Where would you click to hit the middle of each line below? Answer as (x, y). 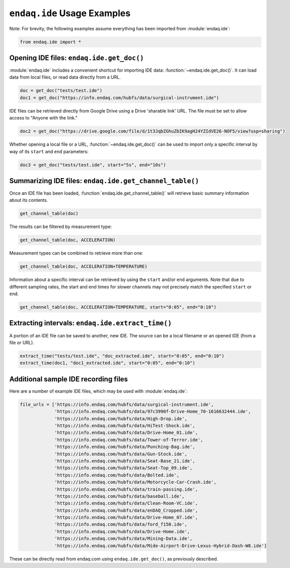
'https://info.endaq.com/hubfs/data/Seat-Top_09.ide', (124, 468)
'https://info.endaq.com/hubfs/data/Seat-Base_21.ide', (125, 461)
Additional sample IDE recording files (69, 379)
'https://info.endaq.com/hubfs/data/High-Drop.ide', (121, 418)
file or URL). (22, 343)
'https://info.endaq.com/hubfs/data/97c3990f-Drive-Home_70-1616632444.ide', (153, 412)
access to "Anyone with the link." (43, 118)
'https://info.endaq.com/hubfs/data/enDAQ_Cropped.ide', (126, 510)
